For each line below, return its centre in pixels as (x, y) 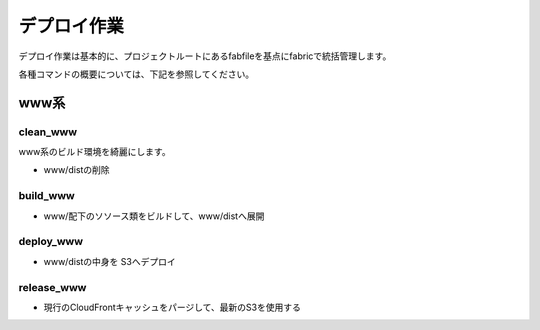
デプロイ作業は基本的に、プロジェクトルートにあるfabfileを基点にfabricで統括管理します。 (205, 56)
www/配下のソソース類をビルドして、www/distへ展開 (154, 216)
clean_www (48, 132)
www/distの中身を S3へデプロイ (109, 261)
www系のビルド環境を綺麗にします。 (94, 152)
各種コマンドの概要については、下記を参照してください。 (136, 74)
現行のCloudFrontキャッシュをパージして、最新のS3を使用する (172, 307)
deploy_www (51, 242)
